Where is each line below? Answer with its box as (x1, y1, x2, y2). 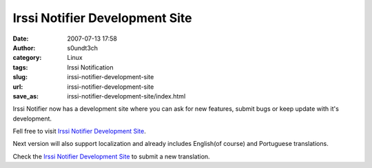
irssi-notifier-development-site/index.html (67, 92, 186, 100)
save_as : (12, 92, 39, 100)
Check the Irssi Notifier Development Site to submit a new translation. (12, 152, 210, 160)
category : (12, 54, 42, 62)
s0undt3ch (67, 43, 99, 52)
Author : (12, 43, 36, 52)
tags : (12, 63, 28, 72)
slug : (12, 73, 28, 81)
